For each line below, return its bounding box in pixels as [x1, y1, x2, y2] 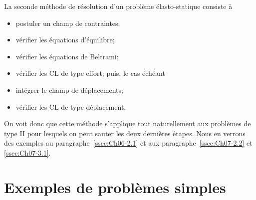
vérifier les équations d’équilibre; [15, 34, 115, 45]
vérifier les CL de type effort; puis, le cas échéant [15, 68, 165, 78]
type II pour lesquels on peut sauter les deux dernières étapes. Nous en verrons [4, 128, 246, 138]
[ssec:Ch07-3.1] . [4, 147, 51, 158]
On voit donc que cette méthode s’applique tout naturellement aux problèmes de [4, 118, 251, 129]
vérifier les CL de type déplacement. [15, 101, 126, 112]
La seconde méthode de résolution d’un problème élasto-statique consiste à [4, 1, 233, 11]
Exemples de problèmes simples [4, 177, 226, 197]
